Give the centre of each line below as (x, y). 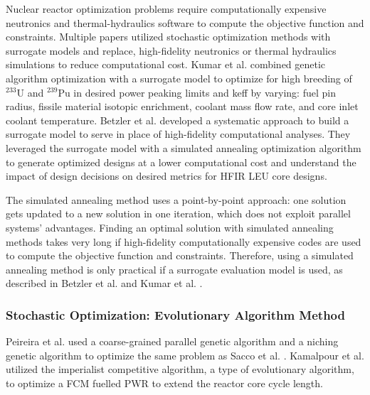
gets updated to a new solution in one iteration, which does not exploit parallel (178, 213)
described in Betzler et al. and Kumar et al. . (104, 283)
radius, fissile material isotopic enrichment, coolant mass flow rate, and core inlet (182, 106)
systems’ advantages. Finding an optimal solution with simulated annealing (170, 227)
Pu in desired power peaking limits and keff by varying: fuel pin (197, 92)
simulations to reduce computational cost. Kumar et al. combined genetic (166, 64)
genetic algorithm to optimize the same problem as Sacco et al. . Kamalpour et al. (185, 355)
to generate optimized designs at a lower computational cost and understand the (181, 162)
